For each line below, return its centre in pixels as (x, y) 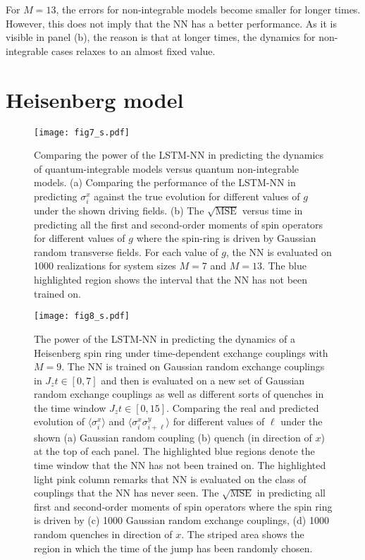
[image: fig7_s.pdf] (82, 132)
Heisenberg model (95, 99)
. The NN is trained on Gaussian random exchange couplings (193, 366)
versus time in (272, 211)
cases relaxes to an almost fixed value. (133, 50)
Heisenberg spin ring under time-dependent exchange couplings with (181, 352)
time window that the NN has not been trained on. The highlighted (180, 465)
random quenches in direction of (103, 534)
